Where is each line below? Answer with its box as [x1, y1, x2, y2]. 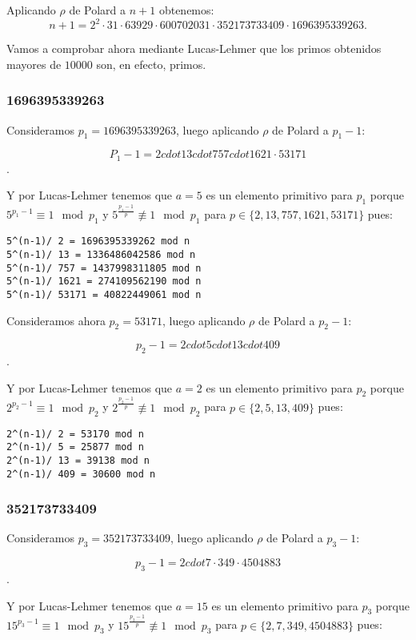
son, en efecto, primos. [96, 55, 206, 72]
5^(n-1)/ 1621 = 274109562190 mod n [6, 276, 202, 288]
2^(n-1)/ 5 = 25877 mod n [6, 441, 144, 453]
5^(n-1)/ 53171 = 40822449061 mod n [6, 288, 202, 300]
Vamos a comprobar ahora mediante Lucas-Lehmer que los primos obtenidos [6, 40, 382, 57]
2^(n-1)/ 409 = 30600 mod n [6, 468, 156, 480]
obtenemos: [158, 2, 214, 18]
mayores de [6, 55, 62, 72]
